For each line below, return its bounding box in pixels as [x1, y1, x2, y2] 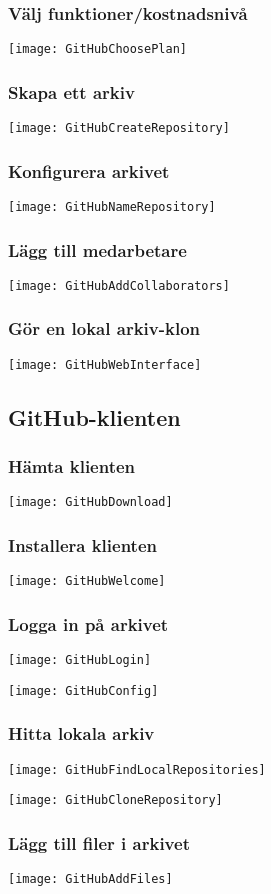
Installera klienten [8, 532, 158, 557]
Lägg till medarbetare [8, 237, 187, 262]
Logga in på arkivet [8, 611, 169, 636]
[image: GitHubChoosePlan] [8, 42, 187, 57]
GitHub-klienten [8, 401, 181, 432]
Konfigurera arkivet [8, 158, 170, 183]
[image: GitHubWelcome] [8, 574, 166, 589]
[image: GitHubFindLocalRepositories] [8, 762, 266, 777]
